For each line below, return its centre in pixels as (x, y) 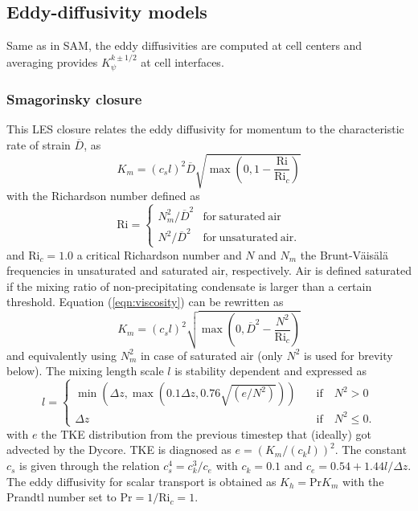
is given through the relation (90, 466)
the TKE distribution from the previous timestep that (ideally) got (206, 433)
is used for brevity (348, 355)
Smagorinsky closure (74, 98)
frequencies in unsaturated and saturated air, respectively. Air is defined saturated (209, 270)
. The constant (371, 450)
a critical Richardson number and (159, 254)
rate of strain (39, 144)
